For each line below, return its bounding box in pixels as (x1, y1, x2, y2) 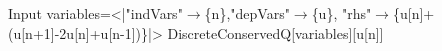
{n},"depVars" (204, 3, 290, 23)
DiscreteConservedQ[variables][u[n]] (167, 22, 384, 43)
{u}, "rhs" (311, 3, 372, 23)
